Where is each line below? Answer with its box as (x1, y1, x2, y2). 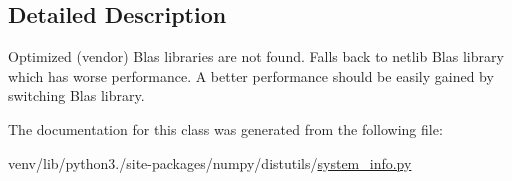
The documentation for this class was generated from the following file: (8, 118, 443, 139)
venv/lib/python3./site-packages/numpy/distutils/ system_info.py (8, 152, 412, 173)
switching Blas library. (8, 85, 145, 106)
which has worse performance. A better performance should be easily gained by (8, 65, 494, 86)
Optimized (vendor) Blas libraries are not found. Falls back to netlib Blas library (8, 46, 504, 67)
